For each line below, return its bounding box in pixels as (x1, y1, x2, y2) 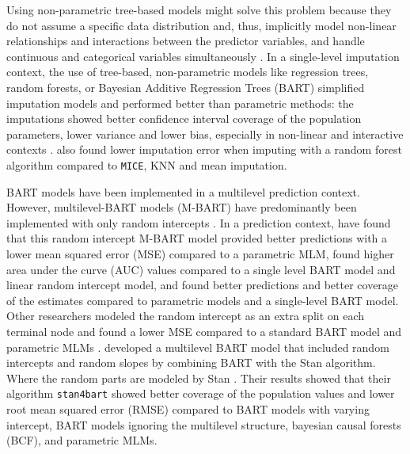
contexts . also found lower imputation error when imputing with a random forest (6, 141, 402, 158)
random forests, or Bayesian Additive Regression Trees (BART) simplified (6, 78, 365, 95)
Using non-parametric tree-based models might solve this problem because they (6, 2, 392, 17)
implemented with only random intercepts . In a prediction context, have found (6, 214, 391, 231)
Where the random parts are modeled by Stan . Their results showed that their (6, 369, 391, 386)
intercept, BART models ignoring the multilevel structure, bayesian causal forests (6, 416, 401, 433)
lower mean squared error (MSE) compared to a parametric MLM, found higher (6, 245, 394, 261)
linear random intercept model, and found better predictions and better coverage (6, 277, 399, 293)
